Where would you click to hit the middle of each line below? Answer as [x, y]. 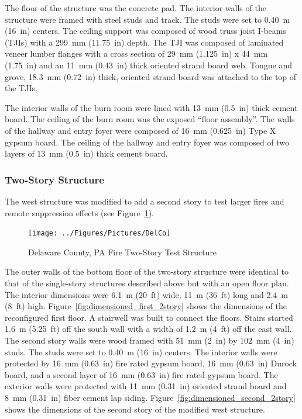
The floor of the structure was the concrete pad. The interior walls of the [135, 8]
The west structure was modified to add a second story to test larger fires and [145, 201]
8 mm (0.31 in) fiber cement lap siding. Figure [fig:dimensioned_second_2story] [150, 397]
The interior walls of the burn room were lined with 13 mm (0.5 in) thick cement [151, 107]
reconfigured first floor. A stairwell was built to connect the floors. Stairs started [149, 317]
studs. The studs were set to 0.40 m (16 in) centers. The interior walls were [141, 352]
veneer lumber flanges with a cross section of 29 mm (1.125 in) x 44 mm [136, 53]
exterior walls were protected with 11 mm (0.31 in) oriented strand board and [146, 386]
